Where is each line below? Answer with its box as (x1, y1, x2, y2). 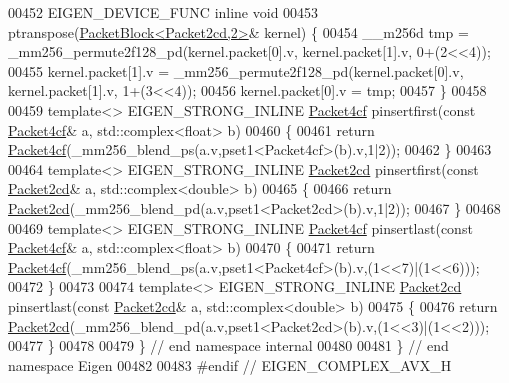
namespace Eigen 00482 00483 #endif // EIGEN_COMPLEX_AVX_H (8, 354, 452, 375)
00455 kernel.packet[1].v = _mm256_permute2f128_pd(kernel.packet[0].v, (8, 60, 464, 81)
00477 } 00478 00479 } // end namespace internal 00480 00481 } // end (8, 335, 449, 356)
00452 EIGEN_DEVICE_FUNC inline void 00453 (8, 2, 319, 22)
